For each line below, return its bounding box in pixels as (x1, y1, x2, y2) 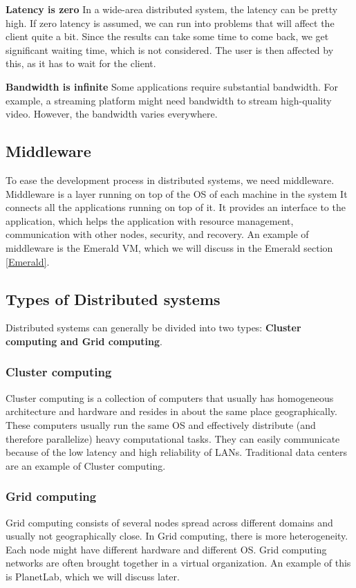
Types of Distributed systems (6, 288, 221, 309)
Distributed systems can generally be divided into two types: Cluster (6, 320, 301, 335)
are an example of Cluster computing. (6, 458, 166, 472)
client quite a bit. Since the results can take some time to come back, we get (6, 29, 329, 44)
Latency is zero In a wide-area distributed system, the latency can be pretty (6, 2, 338, 16)
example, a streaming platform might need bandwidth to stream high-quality (6, 93, 332, 107)
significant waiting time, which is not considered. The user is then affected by (6, 42, 334, 57)
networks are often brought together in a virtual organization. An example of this (6, 555, 351, 570)
